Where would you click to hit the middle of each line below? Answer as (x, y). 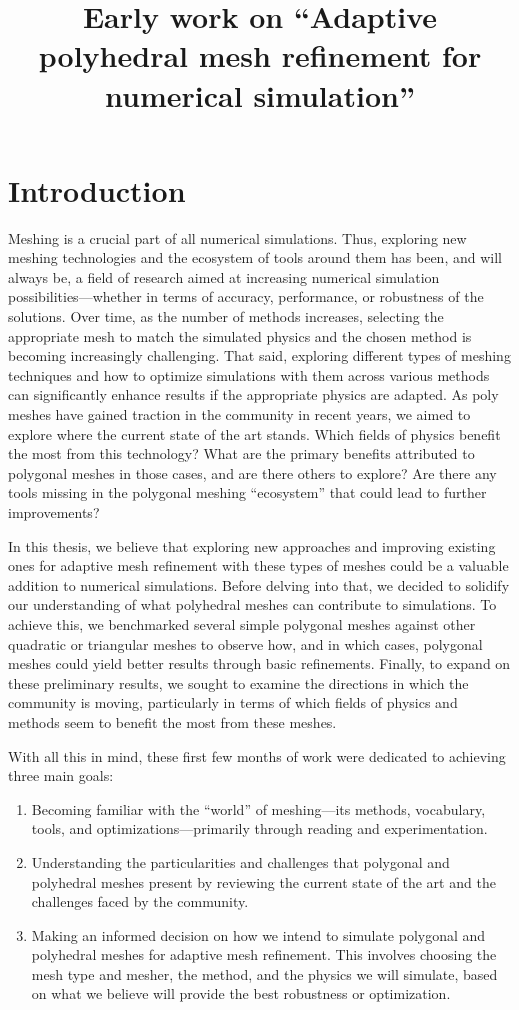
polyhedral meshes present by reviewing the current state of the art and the (263, 881)
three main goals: (61, 775)
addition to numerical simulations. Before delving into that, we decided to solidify (259, 584)
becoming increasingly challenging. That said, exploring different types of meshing (259, 355)
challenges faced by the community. (140, 901)
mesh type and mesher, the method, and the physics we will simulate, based (264, 973)
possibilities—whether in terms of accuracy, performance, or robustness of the (246, 296)
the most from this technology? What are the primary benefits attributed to (241, 453)
